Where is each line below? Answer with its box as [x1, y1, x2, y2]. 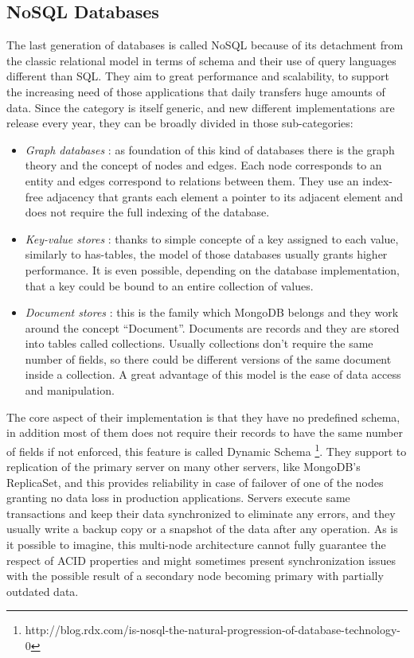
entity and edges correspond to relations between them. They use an [25, 172, 359, 189]
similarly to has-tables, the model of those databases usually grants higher [25, 246, 388, 263]
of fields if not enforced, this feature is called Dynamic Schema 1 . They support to [6, 440, 407, 459]
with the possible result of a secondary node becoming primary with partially [6, 567, 384, 584]
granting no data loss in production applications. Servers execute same [6, 489, 350, 506]
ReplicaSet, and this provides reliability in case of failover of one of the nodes [6, 473, 384, 490]
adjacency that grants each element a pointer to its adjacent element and [46, 188, 404, 204]
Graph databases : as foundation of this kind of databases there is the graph [25, 141, 395, 158]
